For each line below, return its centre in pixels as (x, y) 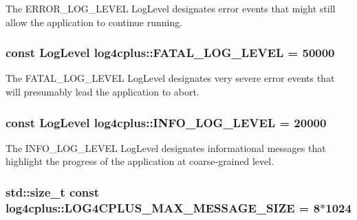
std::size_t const (53, 191)
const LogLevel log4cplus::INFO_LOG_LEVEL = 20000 (166, 122)
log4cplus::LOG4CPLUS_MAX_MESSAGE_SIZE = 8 (163, 207)
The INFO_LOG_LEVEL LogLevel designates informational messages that (166, 147)
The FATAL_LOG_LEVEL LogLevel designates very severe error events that (170, 78)
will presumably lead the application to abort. (102, 91)
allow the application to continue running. (94, 22)
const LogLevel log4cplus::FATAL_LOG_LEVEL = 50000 (170, 53)
